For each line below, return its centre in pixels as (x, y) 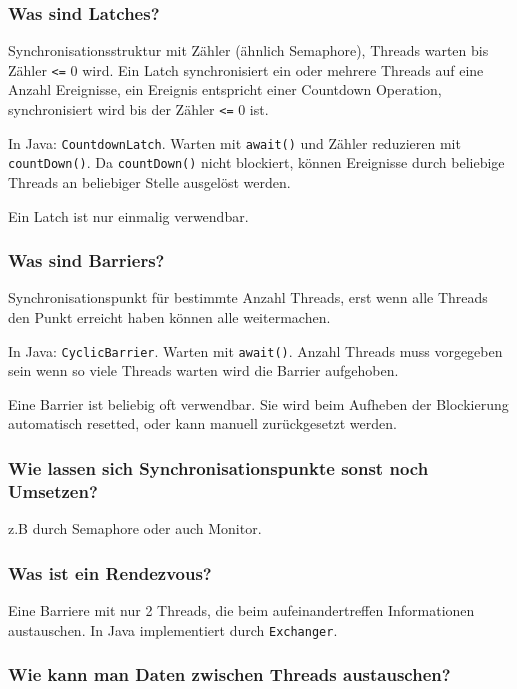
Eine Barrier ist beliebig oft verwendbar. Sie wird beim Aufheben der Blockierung (258, 403)
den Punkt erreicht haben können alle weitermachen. (169, 317)
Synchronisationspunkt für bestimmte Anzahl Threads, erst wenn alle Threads (248, 297)
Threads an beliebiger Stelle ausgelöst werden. (149, 182)
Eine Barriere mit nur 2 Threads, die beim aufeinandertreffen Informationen (241, 610)
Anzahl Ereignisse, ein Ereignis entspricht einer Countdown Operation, (225, 89)
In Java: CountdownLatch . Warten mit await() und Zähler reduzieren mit (234, 142)
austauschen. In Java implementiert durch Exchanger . (173, 629)
